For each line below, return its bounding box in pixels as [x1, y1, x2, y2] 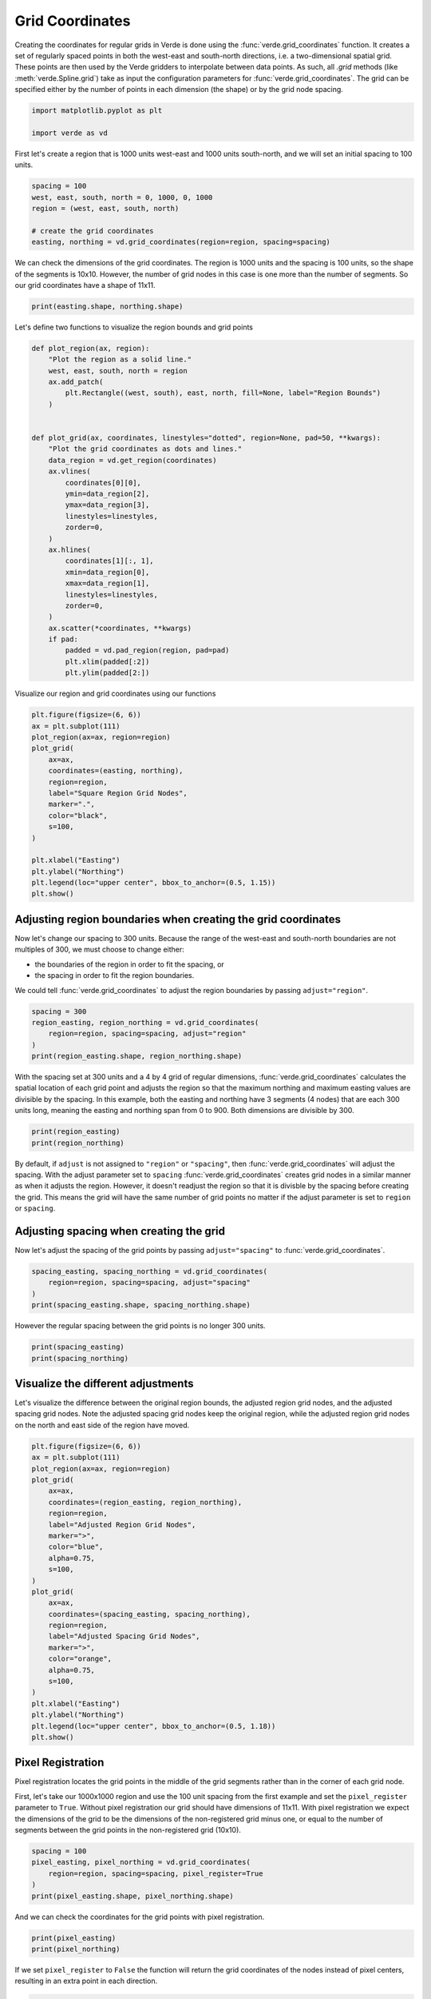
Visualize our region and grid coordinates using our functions [14, 688, 216, 699]
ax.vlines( [48, 467, 91, 476]
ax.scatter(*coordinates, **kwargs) [48, 624, 192, 632]
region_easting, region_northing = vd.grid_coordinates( [31, 1018, 259, 1027]
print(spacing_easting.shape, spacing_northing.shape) [31, 1300, 251, 1310]
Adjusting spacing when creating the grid [14, 1224, 226, 1238]
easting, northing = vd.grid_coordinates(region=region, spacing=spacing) [31, 237, 331, 247]
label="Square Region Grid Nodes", [48, 788, 188, 797]
